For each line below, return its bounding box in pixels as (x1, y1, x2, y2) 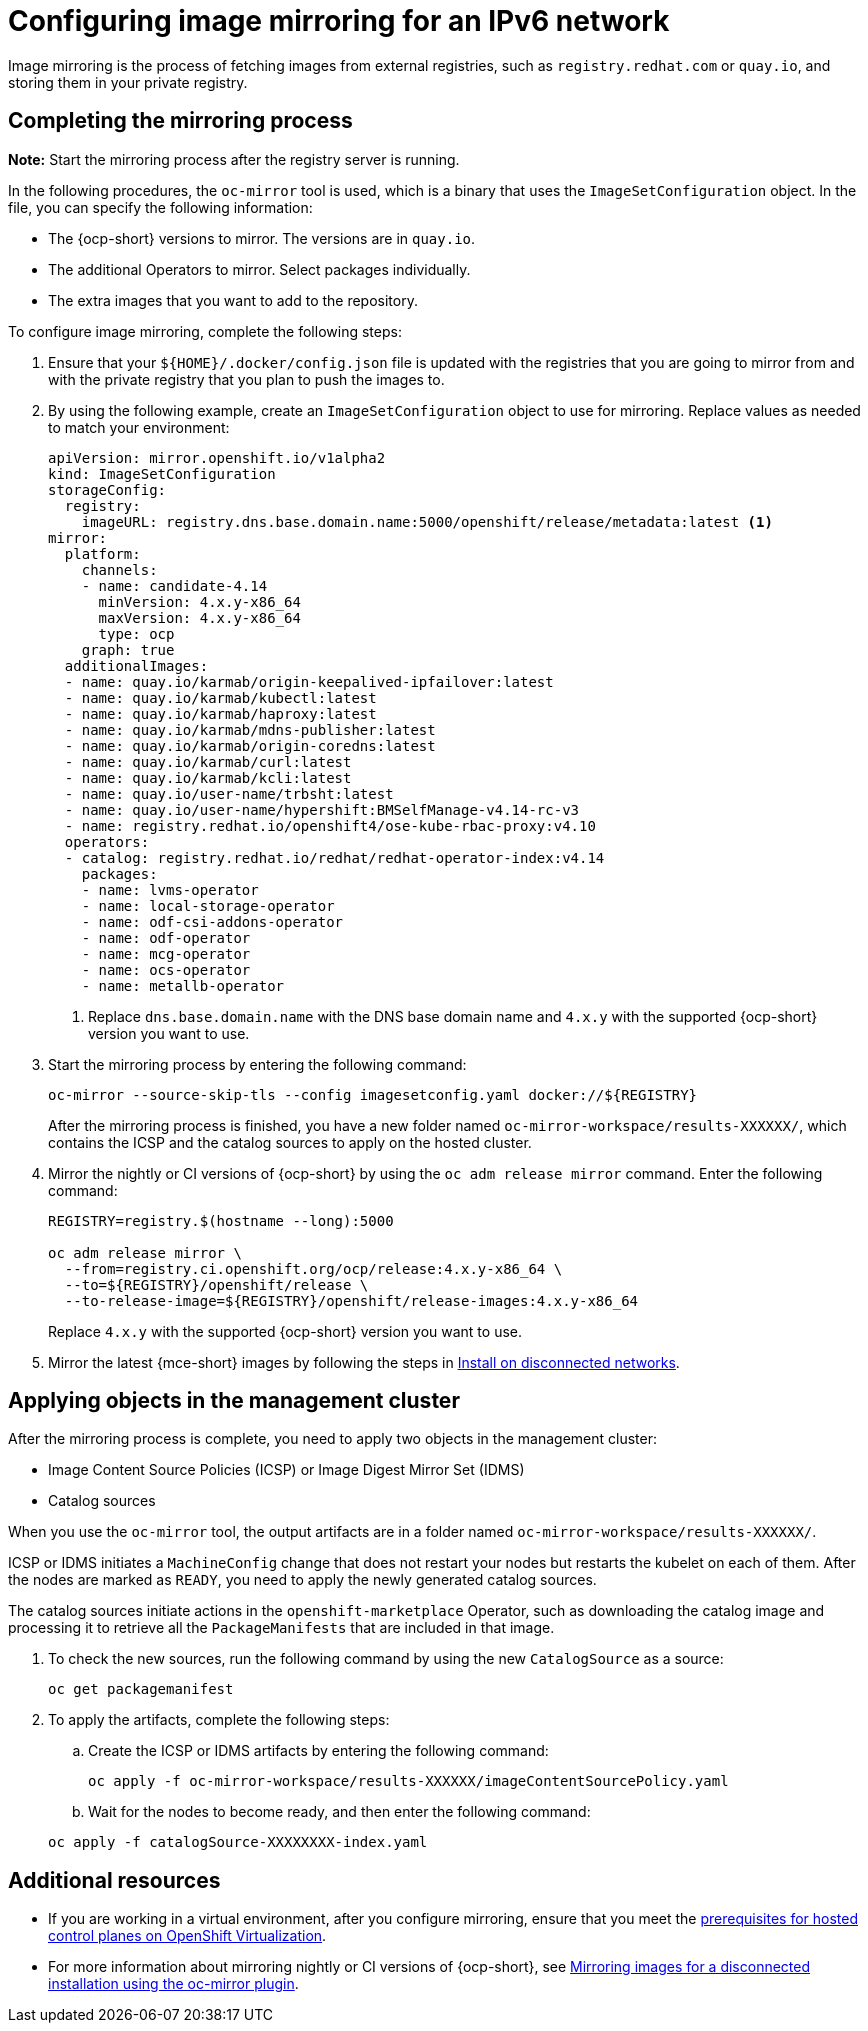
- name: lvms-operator (81, 881, 259, 898)
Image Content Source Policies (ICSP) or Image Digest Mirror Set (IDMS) (48, 1461, 525, 1479)
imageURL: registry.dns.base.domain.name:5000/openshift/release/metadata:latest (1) (81, 513, 773, 530)
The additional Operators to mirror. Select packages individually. (48, 260, 471, 278)
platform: (64, 545, 141, 562)
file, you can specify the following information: (8, 198, 313, 216)
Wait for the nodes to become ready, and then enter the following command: (88, 1803, 591, 1821)
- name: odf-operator (81, 929, 251, 946)
